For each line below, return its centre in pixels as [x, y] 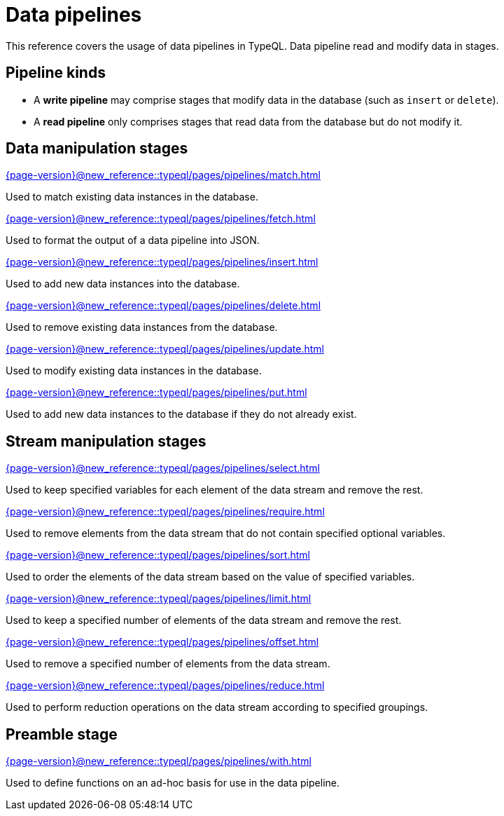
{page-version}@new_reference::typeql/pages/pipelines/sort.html [158, 555]
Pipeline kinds [56, 73]
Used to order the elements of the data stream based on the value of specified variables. [210, 577]
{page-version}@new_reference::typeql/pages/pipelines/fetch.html [161, 219]
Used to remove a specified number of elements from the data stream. [168, 664]
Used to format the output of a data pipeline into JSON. [133, 240]
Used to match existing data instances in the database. [132, 197]
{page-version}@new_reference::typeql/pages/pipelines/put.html [156, 393]
